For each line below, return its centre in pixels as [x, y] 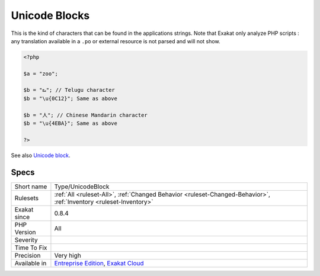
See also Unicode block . [41, 155]
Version [25, 232]
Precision [28, 255]
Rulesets [26, 198]
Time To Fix [31, 248]
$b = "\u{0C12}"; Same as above [71, 98]
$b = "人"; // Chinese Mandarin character [85, 115]
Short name [31, 187]
